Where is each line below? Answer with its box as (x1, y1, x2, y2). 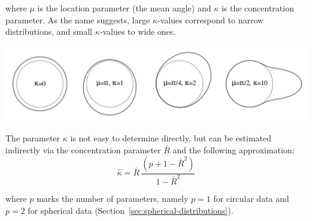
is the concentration (221, 2, 294, 14)
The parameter (5, 132, 60, 144)
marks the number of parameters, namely (37, 192, 189, 205)
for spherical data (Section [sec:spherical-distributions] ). (28, 204, 234, 216)
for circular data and (213, 192, 289, 205)
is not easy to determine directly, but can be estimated (70, 132, 271, 144)
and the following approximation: (172, 143, 295, 156)
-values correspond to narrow (157, 13, 264, 26)
